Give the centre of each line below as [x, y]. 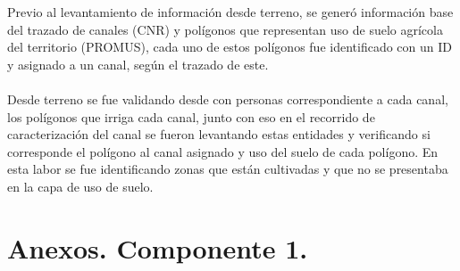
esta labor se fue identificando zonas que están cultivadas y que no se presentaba [228, 169]
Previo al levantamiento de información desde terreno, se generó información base [230, 12]
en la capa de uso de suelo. [80, 186]
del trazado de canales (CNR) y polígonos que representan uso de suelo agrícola [225, 29]
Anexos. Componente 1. [158, 247]
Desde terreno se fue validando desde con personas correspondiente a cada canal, [228, 99]
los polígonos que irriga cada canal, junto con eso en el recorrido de [191, 116]
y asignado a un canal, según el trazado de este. [138, 64]
